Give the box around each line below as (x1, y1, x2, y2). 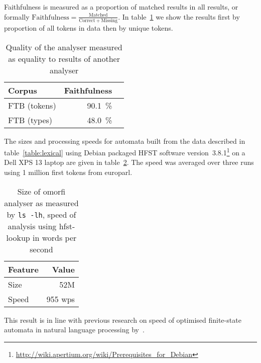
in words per (33, 231, 77, 243)
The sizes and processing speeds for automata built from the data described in (4, 135, 245, 146)
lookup (6, 231, 30, 243)
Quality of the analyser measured (6, 41, 122, 53)
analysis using (8, 220, 57, 232)
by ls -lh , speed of (7, 208, 76, 220)
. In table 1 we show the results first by (118, 11, 240, 22)
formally (4, 11, 30, 22)
